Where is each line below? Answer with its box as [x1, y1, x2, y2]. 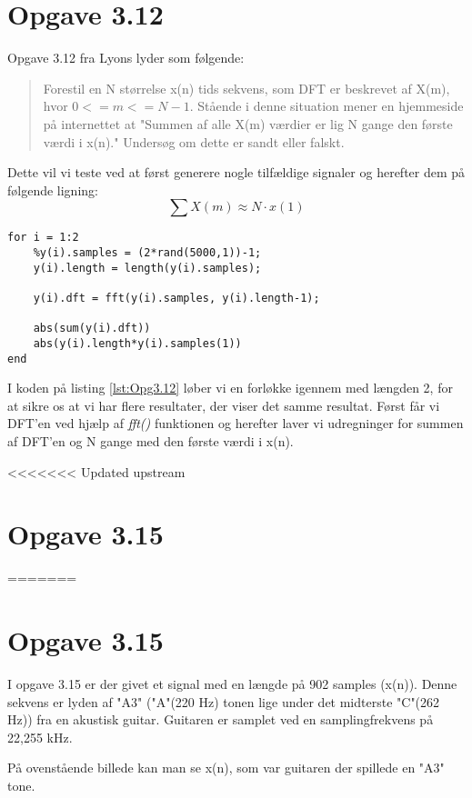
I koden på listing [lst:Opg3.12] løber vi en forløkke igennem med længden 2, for [7, 378, 453, 397]
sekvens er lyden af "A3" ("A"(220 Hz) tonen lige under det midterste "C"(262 [7, 692, 440, 711]
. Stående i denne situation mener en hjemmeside [189, 96, 464, 115]
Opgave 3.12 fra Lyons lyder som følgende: [7, 48, 245, 67]
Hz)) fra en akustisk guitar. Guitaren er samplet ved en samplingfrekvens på [7, 710, 434, 729]
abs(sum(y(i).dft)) [33, 322, 151, 335]
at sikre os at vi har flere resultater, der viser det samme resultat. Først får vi [7, 395, 440, 414]
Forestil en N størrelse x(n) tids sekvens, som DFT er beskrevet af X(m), [43, 78, 450, 97]
